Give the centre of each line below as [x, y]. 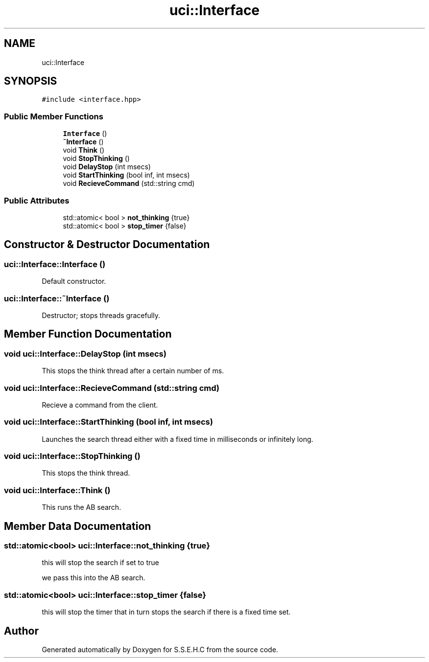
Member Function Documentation [88, 334]
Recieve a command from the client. [100, 405]
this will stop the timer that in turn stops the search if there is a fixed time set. [166, 612]
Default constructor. [74, 281]
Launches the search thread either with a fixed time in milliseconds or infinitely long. [178, 439]
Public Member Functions [54, 116]
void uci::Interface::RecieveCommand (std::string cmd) [112, 388]
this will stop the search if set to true [100, 563]
